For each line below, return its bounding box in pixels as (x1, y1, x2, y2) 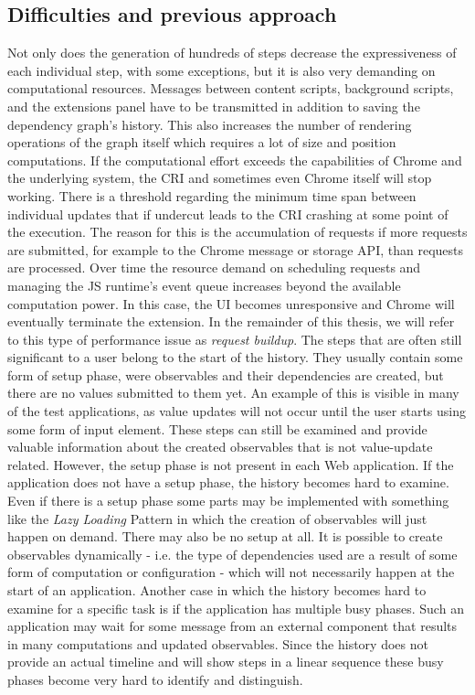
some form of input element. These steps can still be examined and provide (7, 419, 427, 438)
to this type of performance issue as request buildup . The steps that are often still (7, 329, 462, 348)
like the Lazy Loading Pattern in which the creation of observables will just (7, 508, 427, 528)
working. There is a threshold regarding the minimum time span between (7, 186, 417, 205)
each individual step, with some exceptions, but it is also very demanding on (7, 60, 436, 80)
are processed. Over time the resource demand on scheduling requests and (7, 258, 421, 277)
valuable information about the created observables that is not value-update (7, 437, 433, 456)
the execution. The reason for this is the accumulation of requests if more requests (7, 222, 468, 241)
